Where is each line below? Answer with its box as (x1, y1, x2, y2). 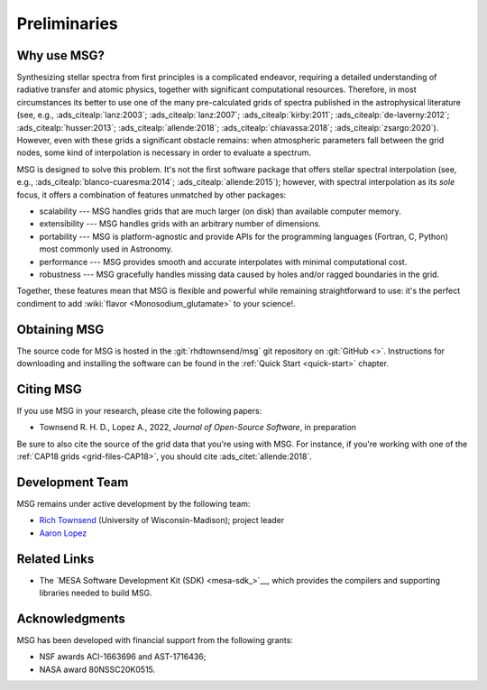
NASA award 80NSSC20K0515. (39, 664, 156, 675)
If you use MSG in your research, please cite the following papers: (16, 405, 262, 416)
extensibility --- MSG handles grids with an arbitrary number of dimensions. (39, 218, 322, 229)
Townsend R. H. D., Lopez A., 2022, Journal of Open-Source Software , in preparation (39, 422, 356, 433)
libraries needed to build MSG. (39, 587, 152, 599)
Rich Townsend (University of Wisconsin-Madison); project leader (39, 515, 285, 526)
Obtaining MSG (16, 321, 105, 337)
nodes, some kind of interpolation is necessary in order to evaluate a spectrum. (16, 147, 311, 158)
